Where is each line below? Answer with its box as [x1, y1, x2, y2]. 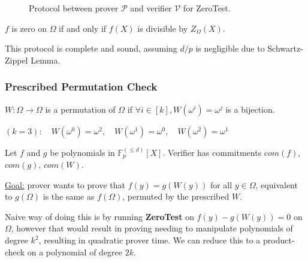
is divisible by [137, 22, 188, 34]
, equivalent [255, 178, 298, 191]
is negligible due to [195, 42, 265, 55]
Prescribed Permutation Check [5, 79, 158, 94]
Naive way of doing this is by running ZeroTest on [5, 210, 194, 222]
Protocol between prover [29, 2, 119, 14]
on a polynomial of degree [27, 245, 123, 258]
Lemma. [31, 53, 61, 66]
